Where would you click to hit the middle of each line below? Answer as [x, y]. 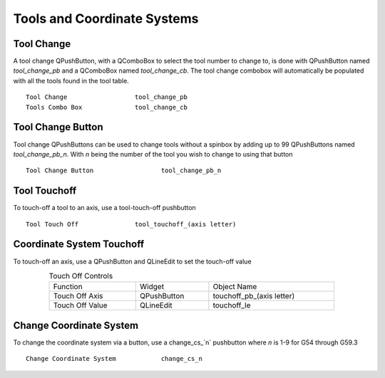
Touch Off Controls [81, 276]
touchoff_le [232, 305]
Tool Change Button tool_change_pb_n [124, 170]
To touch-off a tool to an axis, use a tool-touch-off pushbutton [104, 208]
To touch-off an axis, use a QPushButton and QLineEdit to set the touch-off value [133, 261]
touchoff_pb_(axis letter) [254, 296]
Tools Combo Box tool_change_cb [107, 107]
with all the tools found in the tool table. [71, 80]
